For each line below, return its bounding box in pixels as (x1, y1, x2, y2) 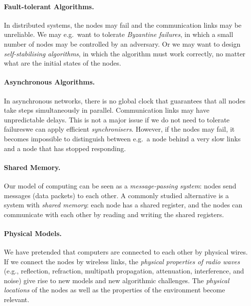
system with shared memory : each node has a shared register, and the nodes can (4, 200, 243, 210)
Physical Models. (4, 228, 62, 238)
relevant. (4, 294, 30, 305)
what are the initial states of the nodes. (4, 58, 121, 68)
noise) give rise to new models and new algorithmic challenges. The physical (4, 275, 230, 285)
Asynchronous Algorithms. (4, 77, 95, 87)
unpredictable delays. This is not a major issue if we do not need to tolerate (4, 114, 230, 124)
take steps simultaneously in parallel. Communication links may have (4, 105, 210, 115)
